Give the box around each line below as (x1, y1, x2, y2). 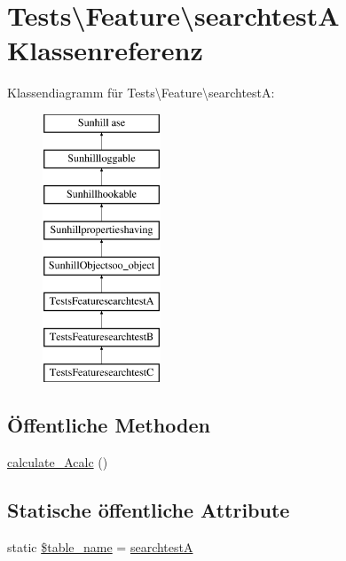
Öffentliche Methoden (7, 411, 210, 439)
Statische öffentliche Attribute (7, 496, 290, 524)
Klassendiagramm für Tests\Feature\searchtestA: (7, 83, 275, 102)
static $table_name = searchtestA (7, 537, 193, 556)
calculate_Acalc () (7, 453, 108, 471)
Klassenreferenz (7, 32, 203, 68)
